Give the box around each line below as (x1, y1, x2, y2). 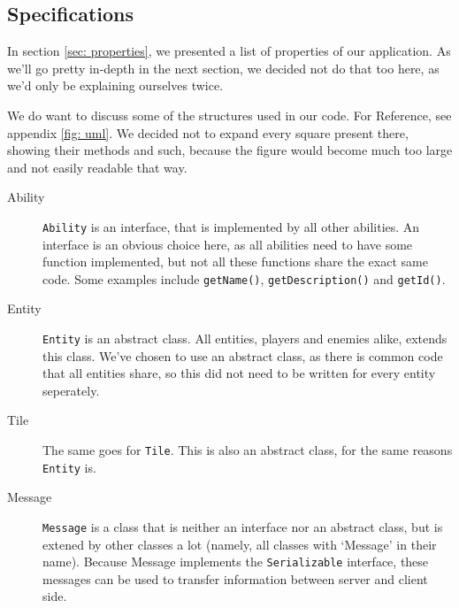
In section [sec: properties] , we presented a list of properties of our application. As (7, 42, 451, 60)
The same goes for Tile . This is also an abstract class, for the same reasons (42, 441, 453, 459)
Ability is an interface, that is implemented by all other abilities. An (42, 217, 420, 235)
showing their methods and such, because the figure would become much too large (7, 141, 453, 159)
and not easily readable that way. (7, 158, 187, 176)
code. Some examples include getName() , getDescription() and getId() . (42, 269, 446, 288)
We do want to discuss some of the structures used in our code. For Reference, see (7, 105, 452, 124)
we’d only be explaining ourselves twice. (7, 76, 224, 95)
